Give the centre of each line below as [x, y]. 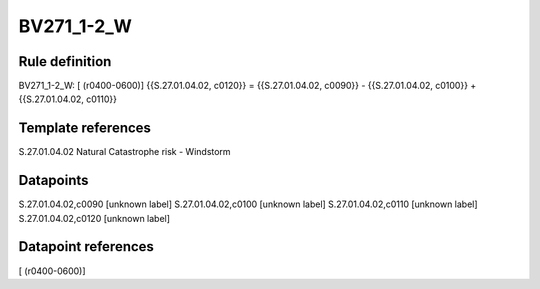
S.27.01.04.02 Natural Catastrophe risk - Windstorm [124, 152]
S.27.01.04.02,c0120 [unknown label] [94, 218]
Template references [85, 128]
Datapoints [53, 180]
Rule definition [65, 61]
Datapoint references [86, 246]
